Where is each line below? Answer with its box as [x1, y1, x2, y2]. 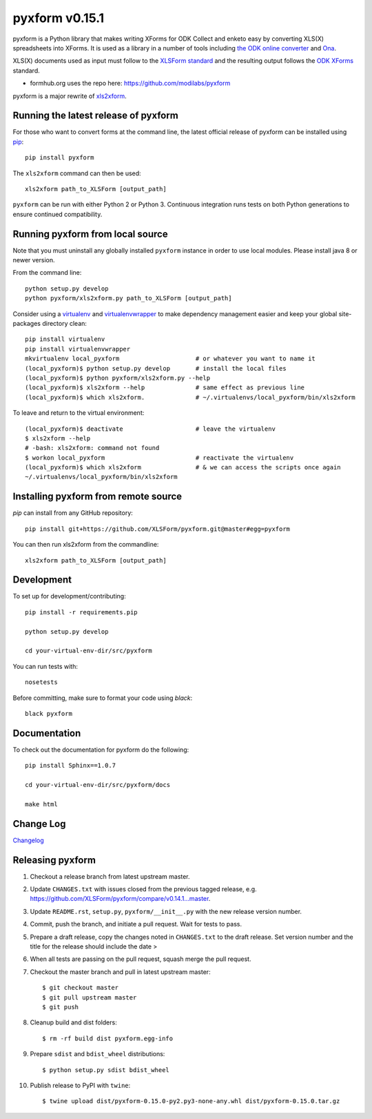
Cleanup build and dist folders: [30, 1018, 117, 1026]
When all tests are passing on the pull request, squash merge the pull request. [30, 955, 251, 963]
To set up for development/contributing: [12, 592, 127, 601]
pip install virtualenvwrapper [25, 345, 131, 353]
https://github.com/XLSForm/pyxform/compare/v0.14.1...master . [30, 895, 211, 903]
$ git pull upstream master [42, 993, 137, 1001]
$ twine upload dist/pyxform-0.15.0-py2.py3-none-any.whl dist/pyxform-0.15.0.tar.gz [42, 1098, 340, 1105]
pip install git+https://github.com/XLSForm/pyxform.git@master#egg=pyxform [25, 525, 291, 533]
